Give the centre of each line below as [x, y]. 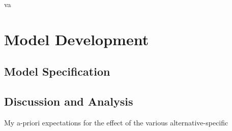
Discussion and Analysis [69, 101]
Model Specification [57, 71]
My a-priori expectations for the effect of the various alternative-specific [116, 122]
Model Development [77, 39]
